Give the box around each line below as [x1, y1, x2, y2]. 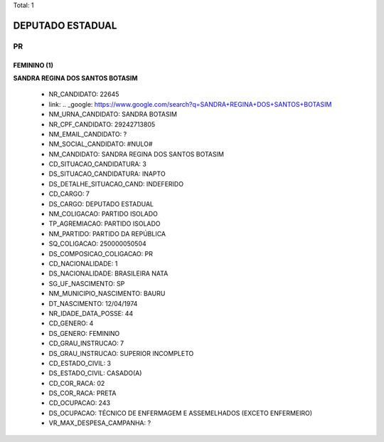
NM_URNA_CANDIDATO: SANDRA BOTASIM [48, 110, 178, 119]
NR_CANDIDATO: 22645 [48, 90, 119, 99]
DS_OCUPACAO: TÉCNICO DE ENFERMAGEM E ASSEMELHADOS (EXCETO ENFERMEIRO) [48, 409, 313, 417]
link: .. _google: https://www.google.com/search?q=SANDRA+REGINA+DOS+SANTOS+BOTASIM [48, 100, 332, 108]
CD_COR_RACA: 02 [48, 379, 105, 387]
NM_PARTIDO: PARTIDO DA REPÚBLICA [48, 229, 166, 238]
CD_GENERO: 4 [48, 319, 94, 327]
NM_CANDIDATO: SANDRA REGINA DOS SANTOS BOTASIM [48, 149, 224, 158]
